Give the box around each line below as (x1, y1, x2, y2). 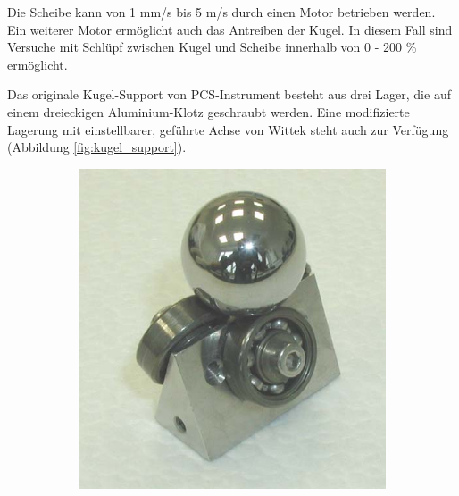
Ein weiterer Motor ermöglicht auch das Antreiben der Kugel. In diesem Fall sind (7, 20, 453, 38)
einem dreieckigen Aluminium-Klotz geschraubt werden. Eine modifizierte (7, 102, 410, 121)
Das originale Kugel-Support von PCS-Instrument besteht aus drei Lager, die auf (7, 85, 451, 104)
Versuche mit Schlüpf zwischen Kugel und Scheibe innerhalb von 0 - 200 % (7, 38, 417, 56)
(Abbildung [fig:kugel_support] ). (7, 138, 187, 156)
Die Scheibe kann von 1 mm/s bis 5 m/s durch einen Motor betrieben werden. (7, 3, 436, 21)
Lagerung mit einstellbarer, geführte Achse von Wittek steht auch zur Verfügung (7, 120, 449, 139)
